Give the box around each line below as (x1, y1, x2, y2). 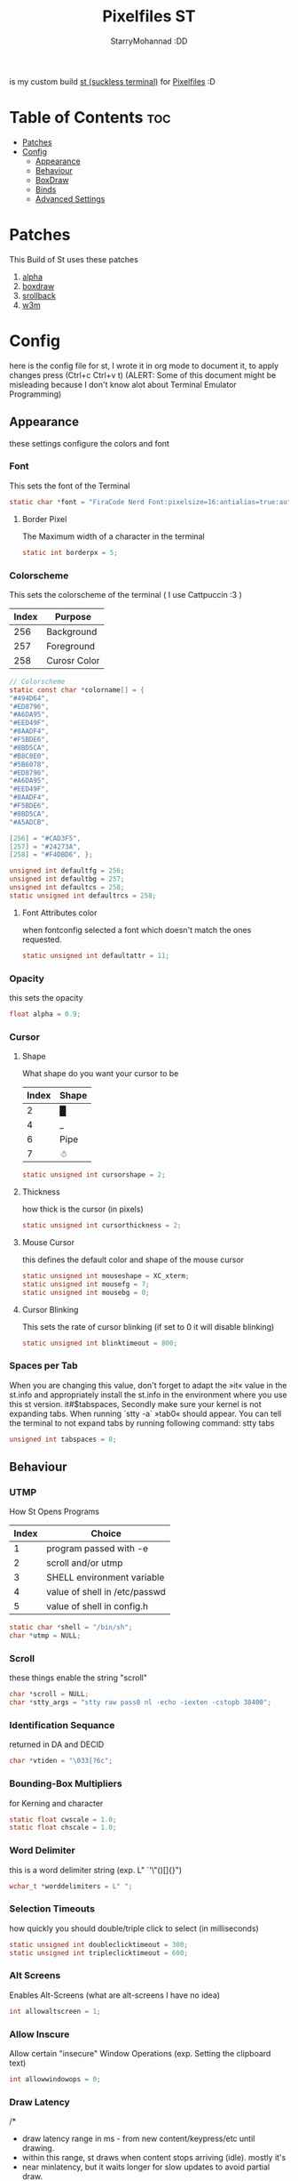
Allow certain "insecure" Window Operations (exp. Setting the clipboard (9, 2048, 271, 2058)
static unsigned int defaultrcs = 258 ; (9, 891, 157, 900)
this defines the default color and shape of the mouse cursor (21, 1254, 245, 1265)
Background (46, 625, 98, 638)
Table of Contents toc (9, 108, 171, 128)
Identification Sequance (9, 1718, 115, 1731)
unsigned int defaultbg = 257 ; (9, 874, 125, 884)
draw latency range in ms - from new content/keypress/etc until (21, 2133, 255, 2145)
